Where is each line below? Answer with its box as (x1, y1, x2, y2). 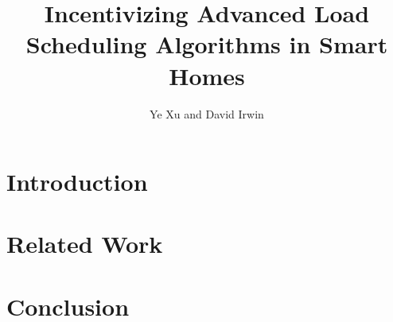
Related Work (6, 227, 163, 260)
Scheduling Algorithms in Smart (25, 28, 388, 60)
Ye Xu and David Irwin (150, 105, 264, 122)
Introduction (6, 165, 148, 198)
